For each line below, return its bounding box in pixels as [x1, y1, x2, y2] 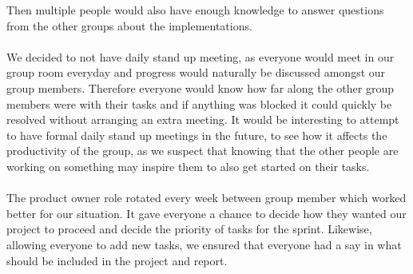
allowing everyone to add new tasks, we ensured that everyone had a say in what [6, 236, 402, 252]
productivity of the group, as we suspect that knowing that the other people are [6, 142, 399, 159]
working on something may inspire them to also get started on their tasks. [6, 157, 370, 174]
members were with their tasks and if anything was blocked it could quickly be [6, 95, 392, 112]
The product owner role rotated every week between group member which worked [6, 189, 407, 206]
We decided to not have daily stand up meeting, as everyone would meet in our [6, 48, 395, 65]
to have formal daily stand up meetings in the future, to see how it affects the [6, 126, 387, 143]
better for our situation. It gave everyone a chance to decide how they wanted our [6, 205, 407, 221]
